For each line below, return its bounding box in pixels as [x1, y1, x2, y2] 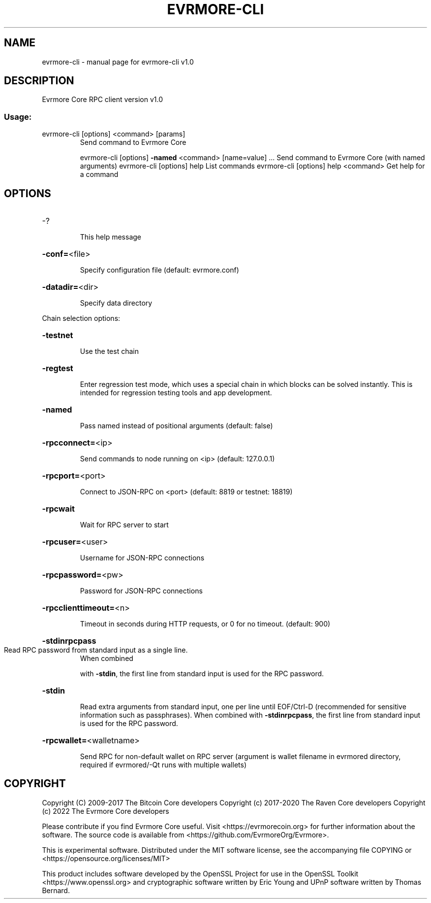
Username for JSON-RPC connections [80, 554, 205, 562]
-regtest [42, 363, 73, 374]
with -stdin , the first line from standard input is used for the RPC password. [80, 669, 324, 678]
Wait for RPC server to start [80, 521, 169, 529]
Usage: [4, 111, 32, 122]
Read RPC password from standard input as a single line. [4, 646, 188, 655]
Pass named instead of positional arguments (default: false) [80, 421, 273, 430]
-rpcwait [42, 504, 75, 514]
